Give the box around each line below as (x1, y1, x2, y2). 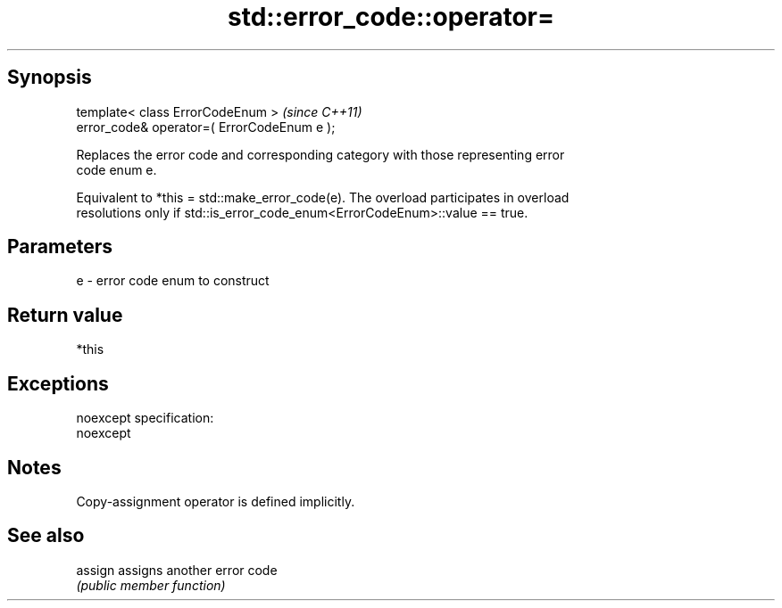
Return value (7, 303, 123, 326)
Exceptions (7, 372, 109, 395)
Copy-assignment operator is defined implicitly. (76, 493, 355, 509)
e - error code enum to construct (76, 273, 270, 289)
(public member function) (76, 577, 226, 593)
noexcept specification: (76, 410, 214, 426)
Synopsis (7, 66, 92, 89)
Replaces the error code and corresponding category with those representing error (76, 146, 565, 162)
